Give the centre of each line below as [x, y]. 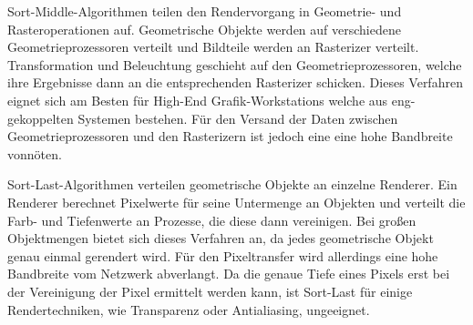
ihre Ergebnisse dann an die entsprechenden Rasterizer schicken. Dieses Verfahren [235, 82]
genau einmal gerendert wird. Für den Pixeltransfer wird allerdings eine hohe [223, 255]
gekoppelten [41, 118]
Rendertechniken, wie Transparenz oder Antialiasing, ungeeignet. [189, 309]
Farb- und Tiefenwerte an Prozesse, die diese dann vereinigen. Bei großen [212, 220]
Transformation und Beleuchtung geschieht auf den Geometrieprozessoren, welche [235, 64]
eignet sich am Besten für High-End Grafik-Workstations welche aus [198, 100]
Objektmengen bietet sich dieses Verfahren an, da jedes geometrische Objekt [221, 238]
